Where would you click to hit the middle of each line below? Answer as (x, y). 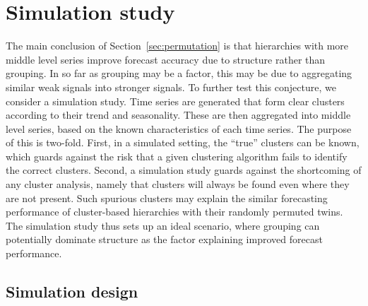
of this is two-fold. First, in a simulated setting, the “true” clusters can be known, (183, 142)
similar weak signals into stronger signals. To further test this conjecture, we (171, 87)
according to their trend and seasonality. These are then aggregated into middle (178, 115)
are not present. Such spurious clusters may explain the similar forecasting (167, 198)
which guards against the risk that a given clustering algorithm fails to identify (177, 156)
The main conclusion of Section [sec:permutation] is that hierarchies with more (177, 46)
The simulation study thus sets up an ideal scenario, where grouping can (163, 225)
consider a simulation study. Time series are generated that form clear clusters (175, 101)
